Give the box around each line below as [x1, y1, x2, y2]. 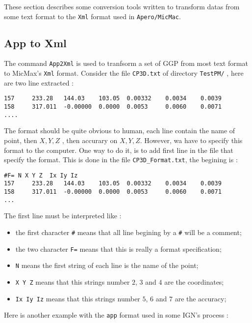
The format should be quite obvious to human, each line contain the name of [4, 125, 235, 136]
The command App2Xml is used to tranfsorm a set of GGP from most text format [4, 58, 248, 68]
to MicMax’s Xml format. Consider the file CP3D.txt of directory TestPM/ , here [4, 68, 244, 78]
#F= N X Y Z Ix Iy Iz [4, 172, 78, 179]
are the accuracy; [175, 293, 227, 303]
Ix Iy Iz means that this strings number [15, 293, 140, 303]
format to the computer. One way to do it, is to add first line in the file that [4, 145, 233, 155]
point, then [4, 135, 37, 145]
